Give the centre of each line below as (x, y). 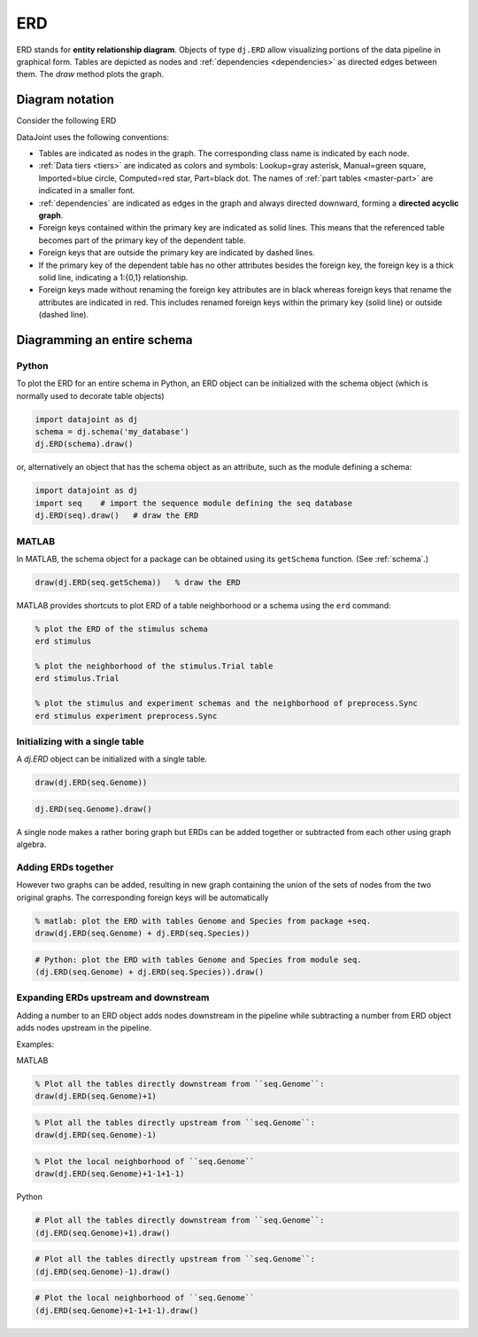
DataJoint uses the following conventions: (93, 137)
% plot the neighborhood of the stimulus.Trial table (154, 666)
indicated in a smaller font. (87, 191)
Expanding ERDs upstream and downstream (113, 997)
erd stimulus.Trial (77, 679)
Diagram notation (66, 100)
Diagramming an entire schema (104, 340)
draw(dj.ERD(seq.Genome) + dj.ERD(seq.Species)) (143, 934)
